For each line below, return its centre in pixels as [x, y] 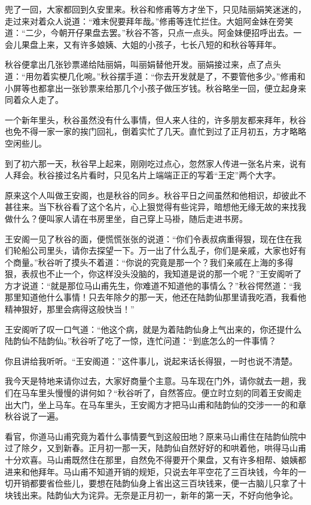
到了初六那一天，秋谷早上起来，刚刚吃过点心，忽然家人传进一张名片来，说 [151, 163]
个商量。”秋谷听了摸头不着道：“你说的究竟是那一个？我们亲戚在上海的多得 [149, 262]
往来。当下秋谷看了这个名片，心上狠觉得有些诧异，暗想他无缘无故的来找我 [159, 207]
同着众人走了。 [34, 100]
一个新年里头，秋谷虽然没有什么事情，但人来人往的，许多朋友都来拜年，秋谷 [155, 119]
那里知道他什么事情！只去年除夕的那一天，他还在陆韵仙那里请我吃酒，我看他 [155, 297]
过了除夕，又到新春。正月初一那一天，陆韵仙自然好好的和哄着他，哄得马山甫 [155, 448]
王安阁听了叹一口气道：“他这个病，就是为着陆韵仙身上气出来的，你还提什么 [153, 329]
